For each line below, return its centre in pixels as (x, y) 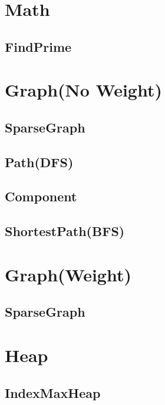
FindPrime (38, 46)
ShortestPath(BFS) (65, 231)
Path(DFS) (39, 162)
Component (41, 196)
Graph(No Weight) (83, 90)
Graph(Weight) (68, 274)
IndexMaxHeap (53, 392)
